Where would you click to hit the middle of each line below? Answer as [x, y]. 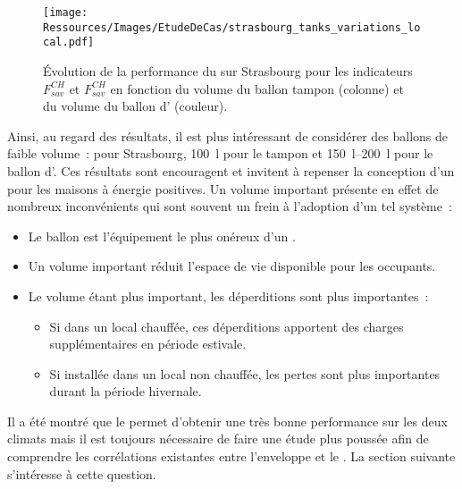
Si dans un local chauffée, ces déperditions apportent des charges [227, 326]
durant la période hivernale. [126, 391]
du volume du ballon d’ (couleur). [135, 106]
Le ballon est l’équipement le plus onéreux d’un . [162, 236]
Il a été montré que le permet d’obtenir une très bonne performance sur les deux [227, 421]
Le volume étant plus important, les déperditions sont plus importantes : [228, 295]
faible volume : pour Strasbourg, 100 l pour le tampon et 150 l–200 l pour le [220, 153]
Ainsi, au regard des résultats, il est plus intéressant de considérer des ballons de [227, 135]
